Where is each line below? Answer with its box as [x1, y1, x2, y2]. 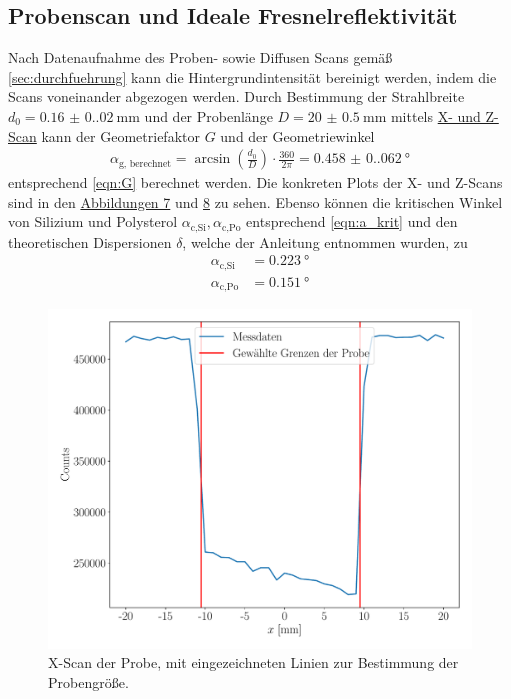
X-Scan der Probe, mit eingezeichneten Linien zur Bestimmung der [48, 652, 459, 673]
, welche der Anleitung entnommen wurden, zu [182, 231, 468, 252]
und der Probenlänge [144, 105, 273, 126]
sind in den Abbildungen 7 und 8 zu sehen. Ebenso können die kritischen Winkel [8, 191, 503, 212]
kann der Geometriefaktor [41, 125, 200, 146]
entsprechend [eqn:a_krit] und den [246, 211, 458, 232]
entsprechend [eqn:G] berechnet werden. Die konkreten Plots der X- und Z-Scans [8, 172, 503, 193]
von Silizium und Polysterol [8, 211, 178, 232]
